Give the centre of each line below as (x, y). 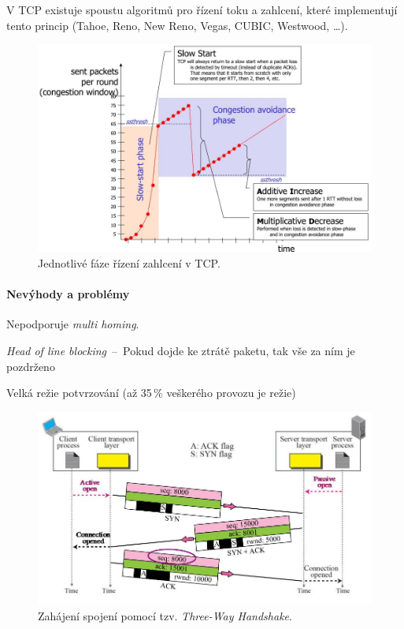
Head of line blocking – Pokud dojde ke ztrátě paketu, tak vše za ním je (181, 350)
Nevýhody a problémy (68, 294)
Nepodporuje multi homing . (73, 324)
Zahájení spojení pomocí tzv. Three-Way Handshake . (165, 616)
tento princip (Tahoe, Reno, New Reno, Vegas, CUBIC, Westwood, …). (177, 25)
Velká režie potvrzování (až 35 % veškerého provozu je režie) (151, 393)
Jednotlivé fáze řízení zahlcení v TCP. (129, 262)
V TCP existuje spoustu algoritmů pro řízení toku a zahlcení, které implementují (202, 9)
